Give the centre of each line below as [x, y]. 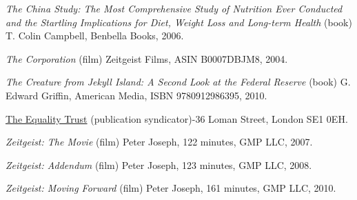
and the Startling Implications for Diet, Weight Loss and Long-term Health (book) [179, 22]
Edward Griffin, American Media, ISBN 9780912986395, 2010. [136, 95]
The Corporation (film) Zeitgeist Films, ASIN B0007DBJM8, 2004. [147, 58]
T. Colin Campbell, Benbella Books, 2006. [95, 36]
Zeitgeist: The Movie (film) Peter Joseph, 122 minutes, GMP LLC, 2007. [159, 142]
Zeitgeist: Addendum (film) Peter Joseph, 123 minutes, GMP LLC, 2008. [159, 164]
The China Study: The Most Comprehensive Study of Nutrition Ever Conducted [174, 8]
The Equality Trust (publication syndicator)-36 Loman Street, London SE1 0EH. [177, 118]
